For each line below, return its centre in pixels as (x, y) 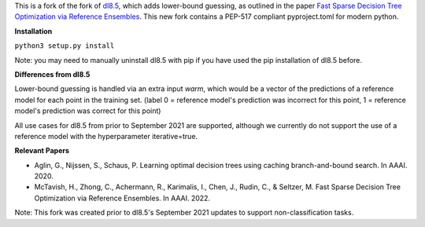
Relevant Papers (42, 151)
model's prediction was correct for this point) (88, 111)
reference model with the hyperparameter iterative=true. (106, 136)
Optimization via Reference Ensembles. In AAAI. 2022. (122, 198)
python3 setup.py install (65, 46)
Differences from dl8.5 (52, 74)
